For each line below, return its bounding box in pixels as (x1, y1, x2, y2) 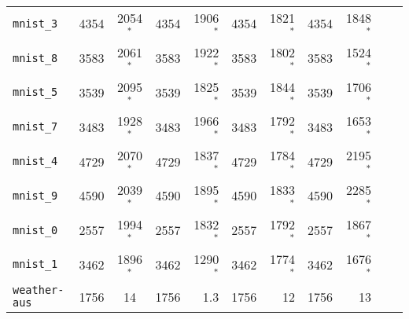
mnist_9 (13, 189, 58, 202)
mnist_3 (13, 16, 58, 30)
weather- (13, 284, 64, 297)
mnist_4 (13, 155, 58, 168)
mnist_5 (13, 86, 58, 99)
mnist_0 (13, 223, 58, 236)
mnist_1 (13, 258, 58, 271)
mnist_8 (13, 51, 58, 64)
